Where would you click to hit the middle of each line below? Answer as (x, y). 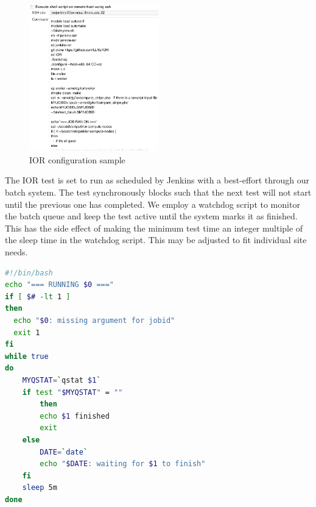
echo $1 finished (75, 416)
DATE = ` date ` (64, 452)
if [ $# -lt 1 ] (38, 296)
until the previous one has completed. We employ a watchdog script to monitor (153, 204)
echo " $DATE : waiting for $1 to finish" (123, 464)
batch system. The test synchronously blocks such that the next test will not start (158, 192)
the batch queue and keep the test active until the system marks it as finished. (151, 216)
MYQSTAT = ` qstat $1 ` (61, 380)
